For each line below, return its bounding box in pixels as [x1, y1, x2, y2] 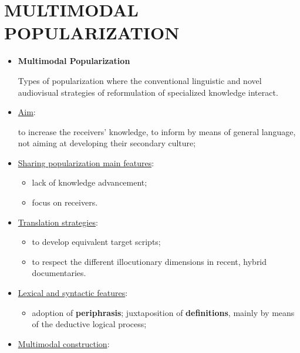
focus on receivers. [32, 196, 98, 209]
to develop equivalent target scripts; [32, 236, 161, 248]
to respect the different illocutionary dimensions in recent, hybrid [32, 255, 267, 267]
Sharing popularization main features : [18, 156, 154, 169]
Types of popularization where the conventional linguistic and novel [18, 74, 262, 86]
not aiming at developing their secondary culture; [18, 137, 196, 149]
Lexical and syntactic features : [18, 287, 128, 299]
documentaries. [32, 267, 86, 279]
